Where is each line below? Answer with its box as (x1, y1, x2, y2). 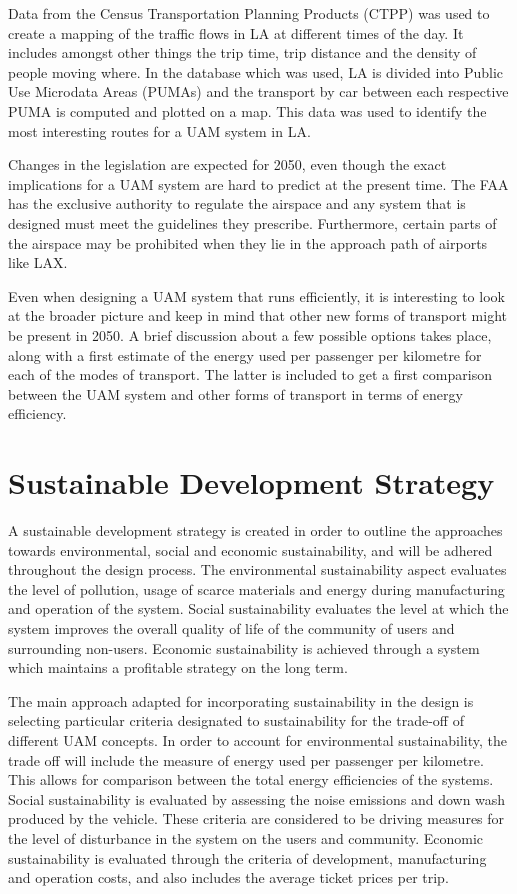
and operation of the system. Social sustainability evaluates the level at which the (8, 598, 509, 619)
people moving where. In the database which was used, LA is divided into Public (8, 61, 504, 82)
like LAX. (8, 252, 68, 273)
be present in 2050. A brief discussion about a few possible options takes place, (8, 324, 492, 345)
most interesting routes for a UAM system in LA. (8, 120, 311, 141)
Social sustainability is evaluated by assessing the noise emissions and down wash (8, 788, 506, 809)
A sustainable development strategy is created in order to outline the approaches (8, 520, 503, 540)
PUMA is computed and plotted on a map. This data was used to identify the (8, 100, 487, 121)
